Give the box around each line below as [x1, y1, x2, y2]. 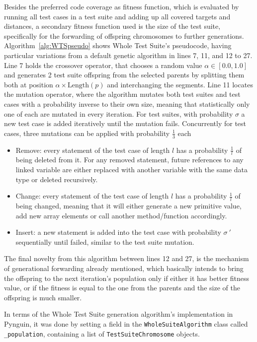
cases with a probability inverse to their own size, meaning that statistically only [4, 98, 250, 109]
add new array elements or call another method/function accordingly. [15, 210, 227, 220]
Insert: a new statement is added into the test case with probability [15, 227, 221, 237]
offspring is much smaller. [4, 292, 82, 302]
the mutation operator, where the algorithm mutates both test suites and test [4, 89, 241, 99]
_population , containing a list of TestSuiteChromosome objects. [4, 328, 200, 339]
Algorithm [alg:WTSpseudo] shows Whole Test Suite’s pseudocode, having [4, 40, 232, 51]
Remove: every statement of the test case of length [15, 144, 170, 155]
